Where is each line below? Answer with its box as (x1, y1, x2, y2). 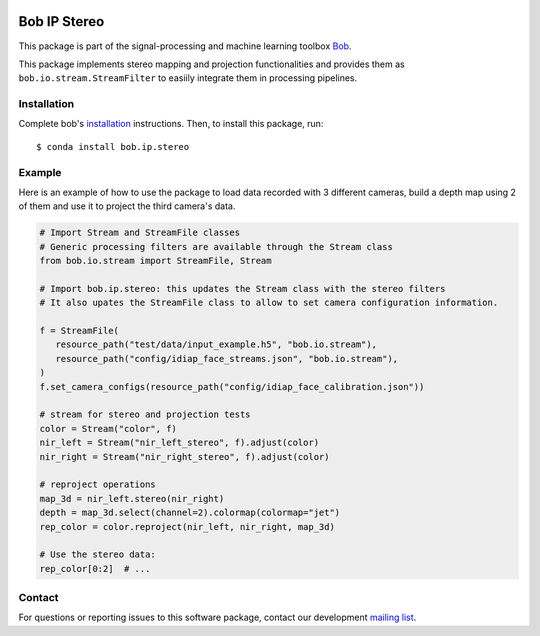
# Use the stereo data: (39, 549, 157, 560)
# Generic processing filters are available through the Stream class (39, 241, 394, 252)
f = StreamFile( (39, 325, 120, 337)
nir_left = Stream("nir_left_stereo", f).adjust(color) (39, 437, 320, 449)
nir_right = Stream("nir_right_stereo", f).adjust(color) (39, 451, 330, 462)
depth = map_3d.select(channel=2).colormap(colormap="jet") (39, 507, 341, 519)
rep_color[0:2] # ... (39, 563, 151, 574)
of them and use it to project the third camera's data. (18, 200, 236, 212)
